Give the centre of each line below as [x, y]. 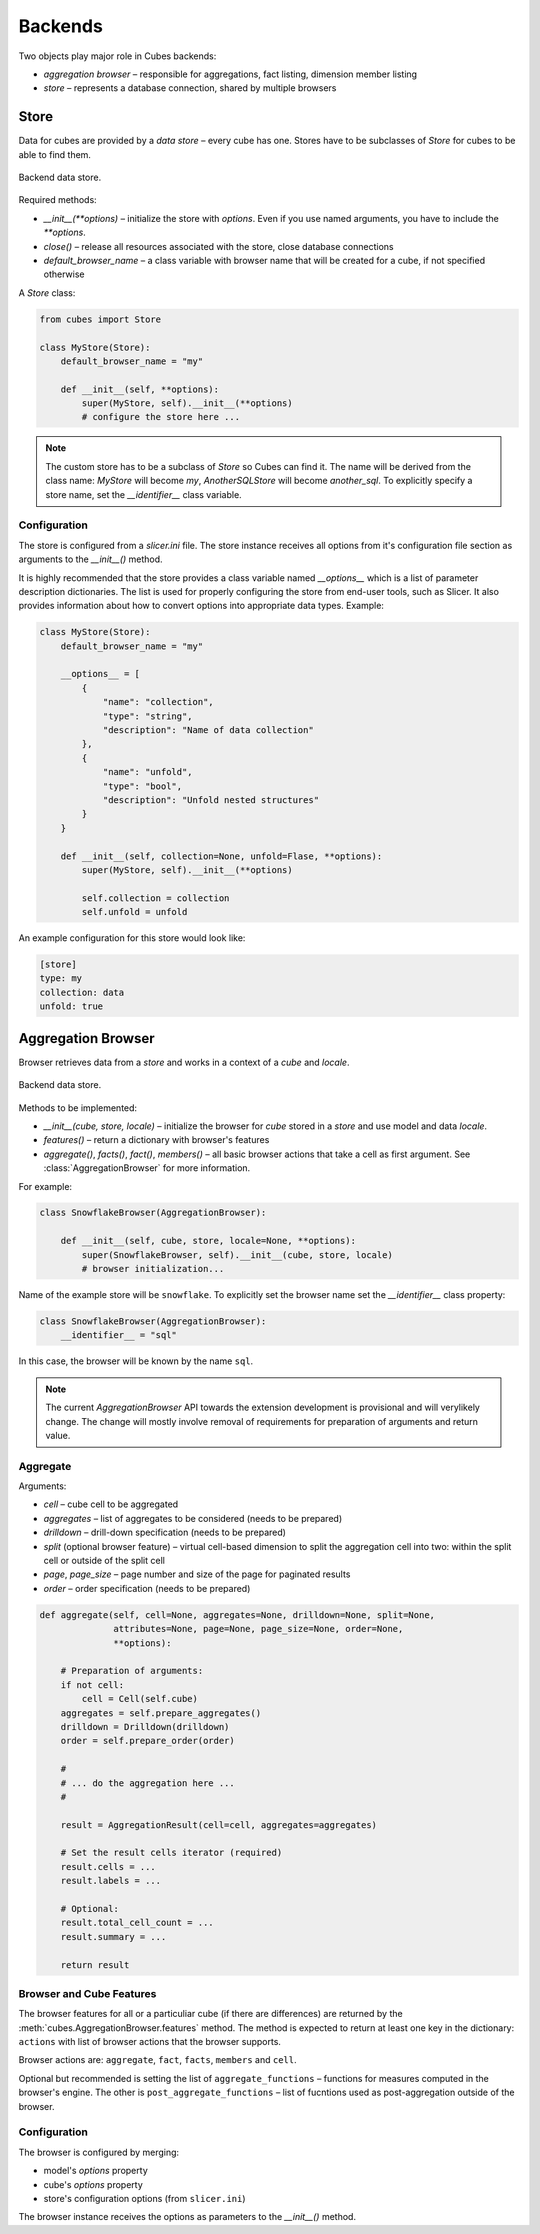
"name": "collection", [158, 702]
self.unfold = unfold [134, 912]
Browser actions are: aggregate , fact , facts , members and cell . [157, 2060]
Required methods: [57, 200]
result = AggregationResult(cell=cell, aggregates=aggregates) [219, 1824]
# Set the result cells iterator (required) [171, 1853]
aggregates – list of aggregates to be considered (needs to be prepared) [193, 1518]
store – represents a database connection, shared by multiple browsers [190, 88]
